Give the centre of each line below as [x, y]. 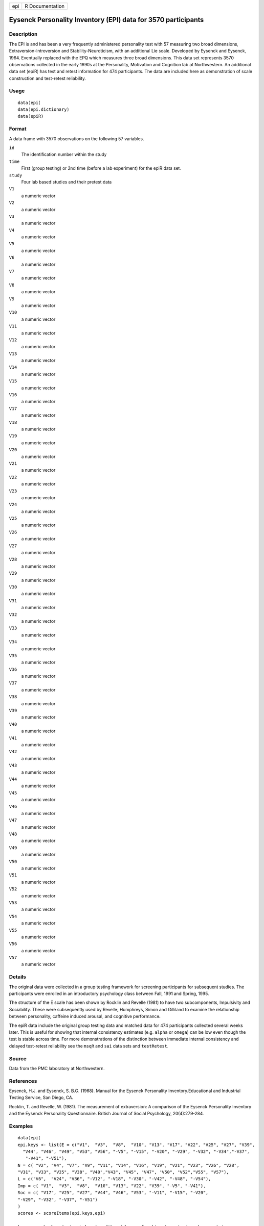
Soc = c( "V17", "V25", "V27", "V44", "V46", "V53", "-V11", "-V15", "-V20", [113, 1193]
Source [18, 1058]
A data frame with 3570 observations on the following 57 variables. [77, 139]
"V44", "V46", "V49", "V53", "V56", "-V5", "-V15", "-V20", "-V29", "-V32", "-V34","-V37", [136, 1151]
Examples [21, 1126]
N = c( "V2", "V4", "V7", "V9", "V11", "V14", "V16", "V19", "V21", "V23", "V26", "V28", [129, 1165]
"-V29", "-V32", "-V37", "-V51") [58, 1200]
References [23, 1081]
